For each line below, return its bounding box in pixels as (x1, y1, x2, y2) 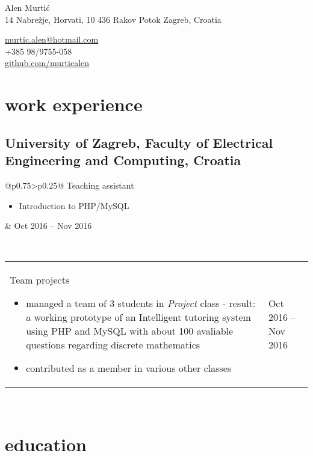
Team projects (10, 273, 70, 287)
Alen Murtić (5, 1, 50, 13)
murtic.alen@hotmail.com (5, 33, 99, 46)
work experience (5, 92, 143, 117)
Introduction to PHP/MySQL (19, 199, 129, 211)
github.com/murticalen (5, 56, 90, 69)
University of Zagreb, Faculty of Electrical (5, 133, 273, 151)
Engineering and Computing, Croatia (5, 151, 241, 169)
